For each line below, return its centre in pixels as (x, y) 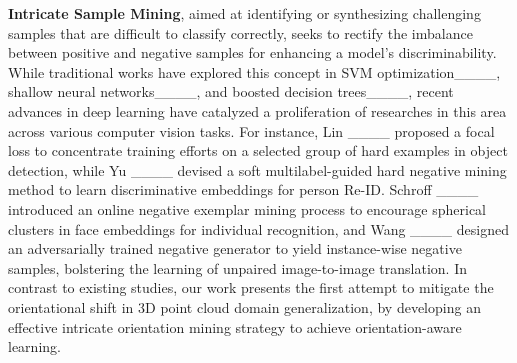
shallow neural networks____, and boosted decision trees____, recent (231, 91)
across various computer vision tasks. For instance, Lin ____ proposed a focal (251, 130)
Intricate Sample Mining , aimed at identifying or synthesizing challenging (244, 13)
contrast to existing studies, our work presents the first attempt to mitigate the (251, 287)
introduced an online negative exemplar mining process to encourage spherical (247, 208)
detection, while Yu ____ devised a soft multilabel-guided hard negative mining (257, 169)
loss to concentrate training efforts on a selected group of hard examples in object (258, 150)
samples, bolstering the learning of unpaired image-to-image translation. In (237, 267)
